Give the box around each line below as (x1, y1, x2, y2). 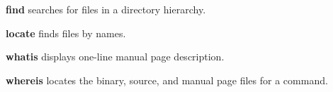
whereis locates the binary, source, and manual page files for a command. (6, 72, 328, 87)
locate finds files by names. (6, 25, 126, 40)
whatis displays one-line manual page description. (6, 49, 225, 64)
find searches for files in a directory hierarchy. (6, 2, 206, 16)
